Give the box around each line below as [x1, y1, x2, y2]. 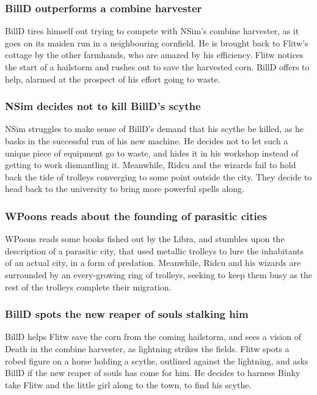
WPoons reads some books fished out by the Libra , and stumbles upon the [5, 232, 285, 245]
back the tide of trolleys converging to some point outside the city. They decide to [5, 170, 312, 183]
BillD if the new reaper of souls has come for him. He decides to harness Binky [5, 366, 301, 379]
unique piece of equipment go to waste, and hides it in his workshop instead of [5, 146, 299, 159]
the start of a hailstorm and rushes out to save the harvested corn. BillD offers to [5, 61, 310, 73]
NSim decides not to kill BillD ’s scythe [5, 98, 201, 114]
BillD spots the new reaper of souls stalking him [5, 306, 249, 322]
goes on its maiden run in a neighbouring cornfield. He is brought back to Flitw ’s [5, 36, 308, 49]
